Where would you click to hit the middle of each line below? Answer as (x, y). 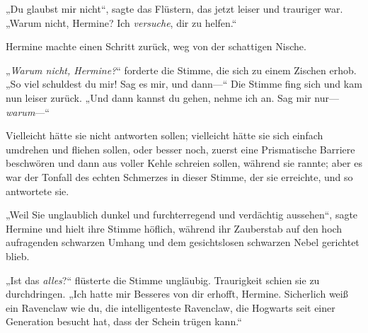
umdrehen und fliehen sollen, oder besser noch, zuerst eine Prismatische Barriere (180, 149)
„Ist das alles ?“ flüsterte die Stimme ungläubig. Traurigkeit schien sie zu (163, 280)
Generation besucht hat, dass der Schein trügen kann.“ (124, 321)
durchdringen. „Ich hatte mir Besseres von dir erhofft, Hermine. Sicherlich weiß (177, 294)
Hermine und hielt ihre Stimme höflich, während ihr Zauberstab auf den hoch (174, 228)
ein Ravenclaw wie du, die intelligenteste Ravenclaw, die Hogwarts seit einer (171, 307)
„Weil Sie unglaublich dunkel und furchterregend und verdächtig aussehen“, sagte (182, 215)
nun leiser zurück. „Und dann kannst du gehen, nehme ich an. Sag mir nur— (172, 97)
